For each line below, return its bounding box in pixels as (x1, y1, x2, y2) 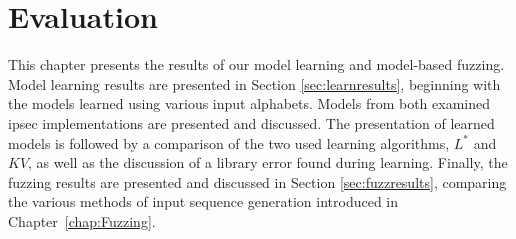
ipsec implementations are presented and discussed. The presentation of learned (8, 112, 495, 133)
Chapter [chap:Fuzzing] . (8, 210, 156, 231)
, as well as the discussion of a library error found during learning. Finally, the (28, 152, 508, 173)
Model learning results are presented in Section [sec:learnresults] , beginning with (8, 73, 501, 94)
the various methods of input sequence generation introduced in (8, 191, 399, 212)
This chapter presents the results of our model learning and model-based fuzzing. (8, 54, 505, 75)
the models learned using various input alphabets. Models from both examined (8, 93, 490, 114)
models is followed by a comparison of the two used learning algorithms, (8, 132, 450, 153)
